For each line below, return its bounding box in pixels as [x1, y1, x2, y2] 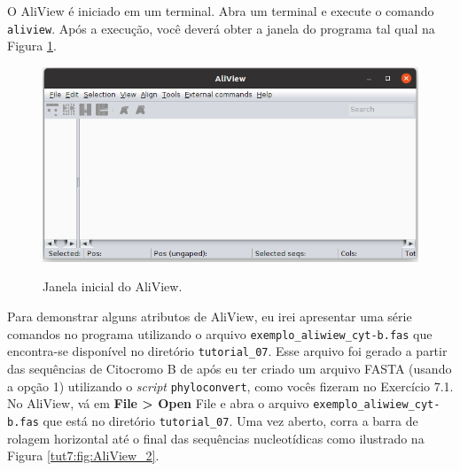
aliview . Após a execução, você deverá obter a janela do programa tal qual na [7, 19, 435, 37]
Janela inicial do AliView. [43, 277, 183, 296]
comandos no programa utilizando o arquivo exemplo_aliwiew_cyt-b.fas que [7, 324, 433, 343]
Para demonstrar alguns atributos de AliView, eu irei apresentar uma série [7, 307, 412, 326]
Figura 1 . [7, 36, 57, 55]
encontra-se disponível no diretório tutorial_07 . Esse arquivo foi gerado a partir [7, 342, 448, 360]
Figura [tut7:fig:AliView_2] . [7, 446, 160, 465]
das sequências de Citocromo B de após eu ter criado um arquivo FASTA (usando [7, 359, 452, 377]
